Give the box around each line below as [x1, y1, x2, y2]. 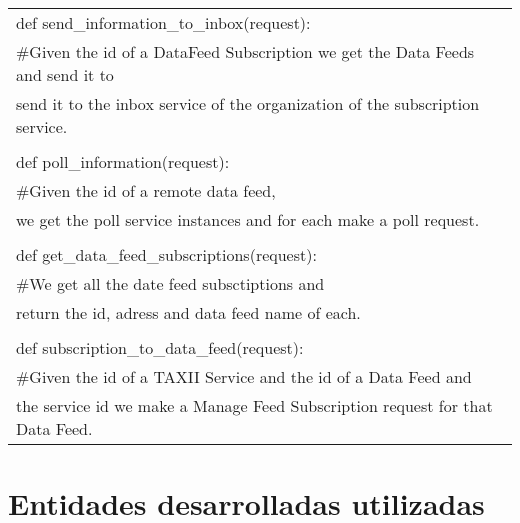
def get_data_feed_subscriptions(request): [16, 243, 317, 266]
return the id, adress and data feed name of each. [16, 301, 361, 324]
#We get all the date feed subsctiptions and [16, 272, 325, 295]
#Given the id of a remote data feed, [16, 179, 276, 202]
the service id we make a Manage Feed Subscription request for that [16, 394, 493, 417]
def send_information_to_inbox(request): [16, 11, 311, 34]
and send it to [16, 63, 114, 86]
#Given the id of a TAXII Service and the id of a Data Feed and [16, 365, 472, 388]
